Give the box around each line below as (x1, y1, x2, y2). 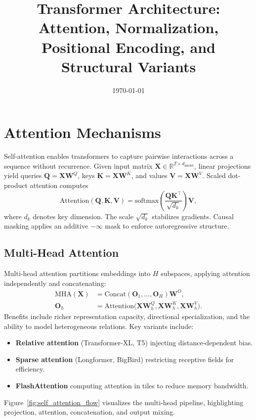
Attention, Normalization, (38, 17, 219, 38)
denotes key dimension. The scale (33, 211, 133, 221)
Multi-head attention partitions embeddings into (4, 268, 151, 278)
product (4, 180, 28, 190)
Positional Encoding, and (42, 37, 215, 57)
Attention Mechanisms (4, 122, 161, 142)
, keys (78, 170, 95, 181)
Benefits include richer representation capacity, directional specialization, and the (4, 311, 250, 321)
